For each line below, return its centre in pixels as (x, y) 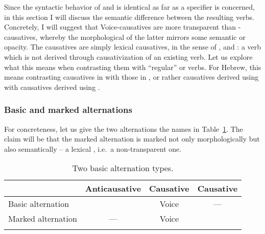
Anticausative (113, 189)
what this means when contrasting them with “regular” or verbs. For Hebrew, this (133, 67)
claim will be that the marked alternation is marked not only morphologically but (132, 139)
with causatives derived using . (52, 87)
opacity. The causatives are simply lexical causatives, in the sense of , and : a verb (133, 47)
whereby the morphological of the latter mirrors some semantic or (143, 37)
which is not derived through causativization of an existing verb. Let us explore (128, 56)
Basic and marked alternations (68, 110)
